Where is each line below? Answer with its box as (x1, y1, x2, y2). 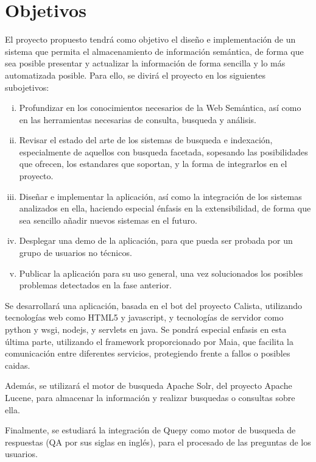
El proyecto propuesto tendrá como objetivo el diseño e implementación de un (5, 33, 296, 46)
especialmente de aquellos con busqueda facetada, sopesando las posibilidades (19, 145, 308, 158)
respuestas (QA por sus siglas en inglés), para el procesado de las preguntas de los (5, 435, 311, 448)
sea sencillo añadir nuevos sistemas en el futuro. (19, 213, 197, 226)
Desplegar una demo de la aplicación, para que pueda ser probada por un (19, 234, 293, 247)
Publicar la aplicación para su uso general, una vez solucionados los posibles (19, 266, 303, 279)
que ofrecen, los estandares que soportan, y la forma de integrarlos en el (19, 157, 287, 170)
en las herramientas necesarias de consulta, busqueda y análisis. (19, 113, 257, 126)
